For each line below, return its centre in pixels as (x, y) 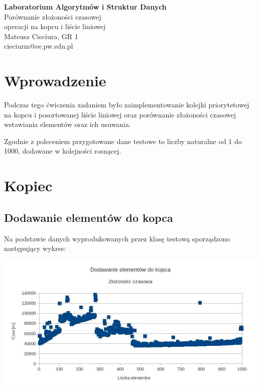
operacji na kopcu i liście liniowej (55, 26)
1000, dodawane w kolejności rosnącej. (63, 151)
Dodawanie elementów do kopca (89, 217)
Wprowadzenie (55, 81)
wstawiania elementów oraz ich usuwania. (68, 124)
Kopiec (28, 185)
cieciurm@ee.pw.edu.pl (39, 46)
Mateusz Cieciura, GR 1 (41, 36)
